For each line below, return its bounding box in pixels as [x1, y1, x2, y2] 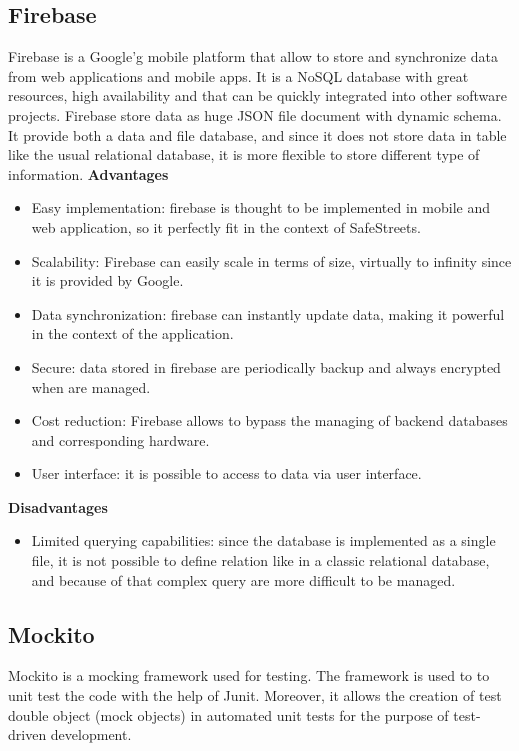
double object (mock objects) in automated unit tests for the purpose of [8, 704, 449, 725]
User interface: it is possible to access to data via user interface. [31, 463, 422, 484]
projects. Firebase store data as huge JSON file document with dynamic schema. [8, 104, 502, 125]
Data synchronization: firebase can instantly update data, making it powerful [31, 303, 505, 324]
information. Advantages [8, 163, 169, 184]
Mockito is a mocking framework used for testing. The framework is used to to [8, 665, 490, 686]
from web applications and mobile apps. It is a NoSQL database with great [8, 65, 469, 86]
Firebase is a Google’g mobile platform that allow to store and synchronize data [8, 46, 498, 67]
